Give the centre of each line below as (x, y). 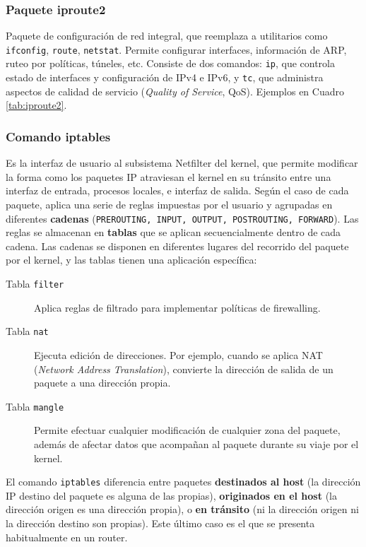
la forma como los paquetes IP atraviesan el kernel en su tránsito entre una (169, 176)
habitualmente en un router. (67, 537)
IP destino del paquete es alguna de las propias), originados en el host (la (171, 495)
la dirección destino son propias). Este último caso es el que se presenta (160, 523)
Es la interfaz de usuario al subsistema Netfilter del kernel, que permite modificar (182, 163)
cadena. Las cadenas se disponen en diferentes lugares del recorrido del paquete (177, 246)
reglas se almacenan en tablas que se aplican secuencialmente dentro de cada (173, 232)
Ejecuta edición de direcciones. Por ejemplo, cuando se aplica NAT (178, 354)
